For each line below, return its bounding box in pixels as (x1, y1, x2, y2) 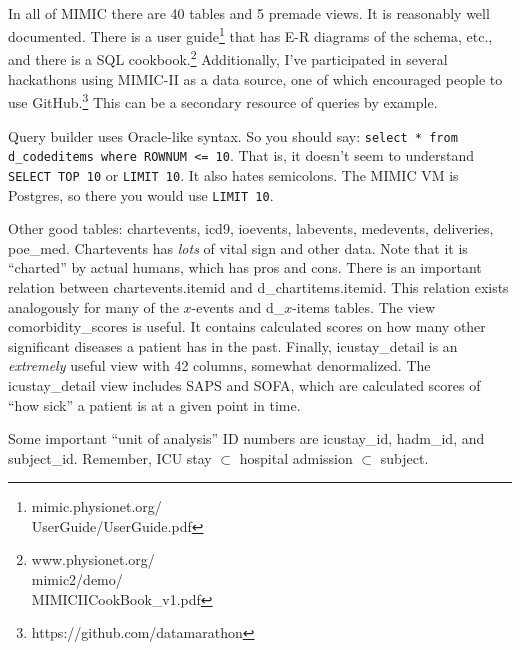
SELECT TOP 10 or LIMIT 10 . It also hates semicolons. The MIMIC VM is (8, 164, 459, 185)
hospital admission (239, 447, 353, 468)
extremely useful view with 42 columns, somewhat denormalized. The (8, 355, 431, 376)
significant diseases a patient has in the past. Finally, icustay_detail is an (8, 335, 458, 356)
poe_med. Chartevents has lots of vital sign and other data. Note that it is (8, 237, 468, 258)
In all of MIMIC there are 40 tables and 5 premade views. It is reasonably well (8, 2, 490, 23)
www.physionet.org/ (31, 549, 155, 570)
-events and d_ (191, 296, 285, 317)
